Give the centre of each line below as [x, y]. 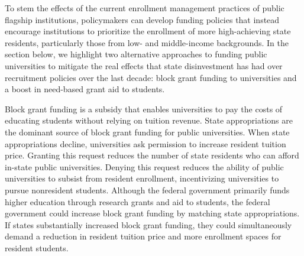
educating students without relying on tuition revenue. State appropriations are [149, 120]
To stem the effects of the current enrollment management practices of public [145, 8]
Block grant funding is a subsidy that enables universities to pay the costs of [144, 108]
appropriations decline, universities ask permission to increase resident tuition [145, 143]
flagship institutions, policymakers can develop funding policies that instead [142, 19]
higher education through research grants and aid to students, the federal [138, 201]
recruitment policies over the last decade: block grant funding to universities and [151, 77]
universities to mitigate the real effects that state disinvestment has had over [144, 65]
